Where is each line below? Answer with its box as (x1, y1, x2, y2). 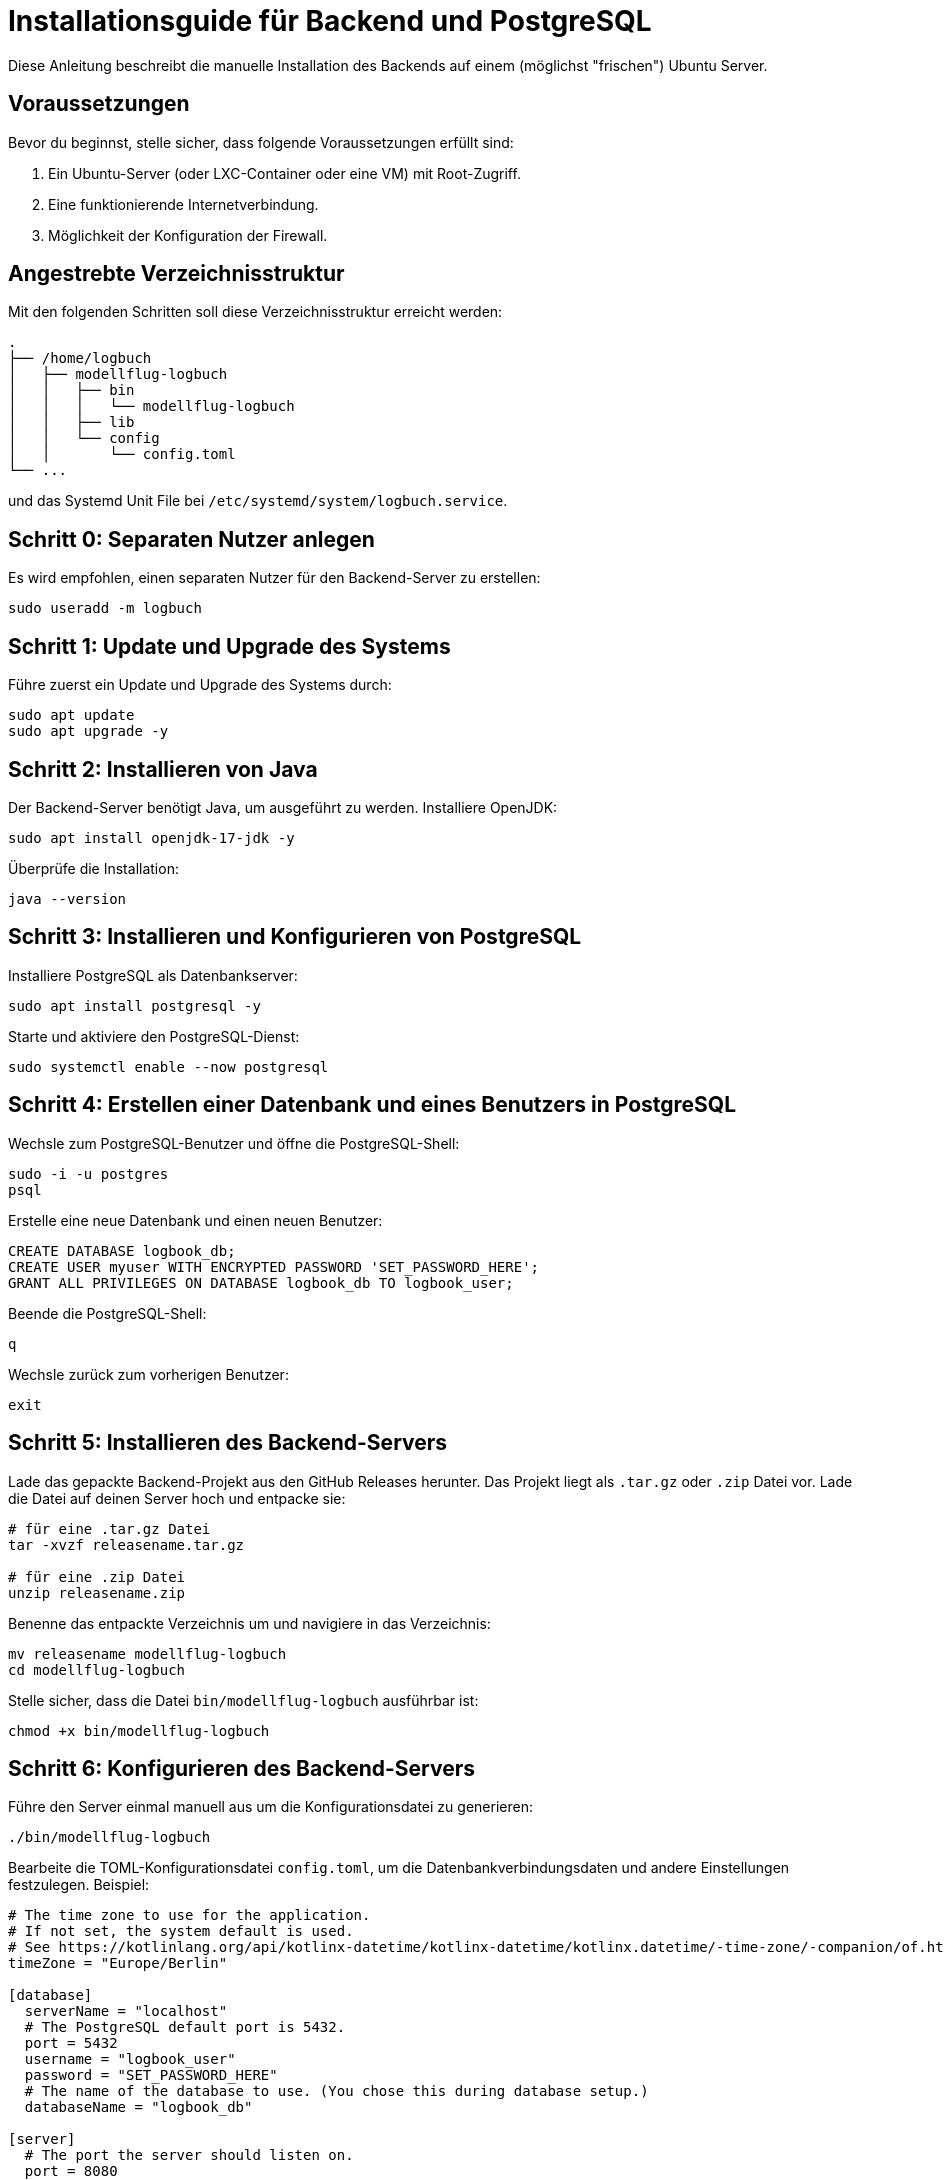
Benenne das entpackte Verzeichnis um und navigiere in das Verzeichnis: (8, 1614, 491, 1632)
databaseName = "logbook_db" (24, 2099, 253, 2116)
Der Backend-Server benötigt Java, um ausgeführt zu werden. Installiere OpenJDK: (8, 798, 558, 816)
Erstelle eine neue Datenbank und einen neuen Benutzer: (8, 1211, 383, 1229)
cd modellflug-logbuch (8, 1661, 186, 1678)
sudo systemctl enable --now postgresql (8, 1058, 329, 1075)
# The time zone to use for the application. (8, 1907, 371, 1924)
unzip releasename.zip (8, 1584, 186, 1601)
